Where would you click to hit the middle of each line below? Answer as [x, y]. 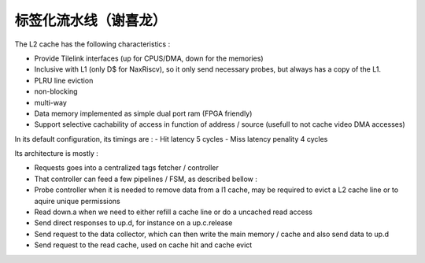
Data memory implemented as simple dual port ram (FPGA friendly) [143, 113]
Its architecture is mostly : [56, 154]
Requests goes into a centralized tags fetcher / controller [127, 168]
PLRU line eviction [64, 80]
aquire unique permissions [78, 201]
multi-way [50, 102]
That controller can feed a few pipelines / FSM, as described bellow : [146, 179]
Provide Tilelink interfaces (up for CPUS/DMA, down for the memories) [149, 58]
